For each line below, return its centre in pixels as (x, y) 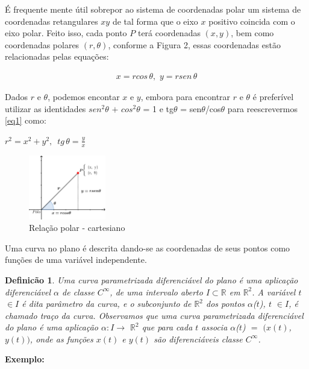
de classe (78, 292)
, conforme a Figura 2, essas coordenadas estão (194, 44)
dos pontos (226, 304)
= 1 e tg (158, 108)
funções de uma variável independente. (76, 260)
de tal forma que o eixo (155, 21)
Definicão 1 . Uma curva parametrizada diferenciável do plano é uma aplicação (151, 279)
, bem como (252, 33)
